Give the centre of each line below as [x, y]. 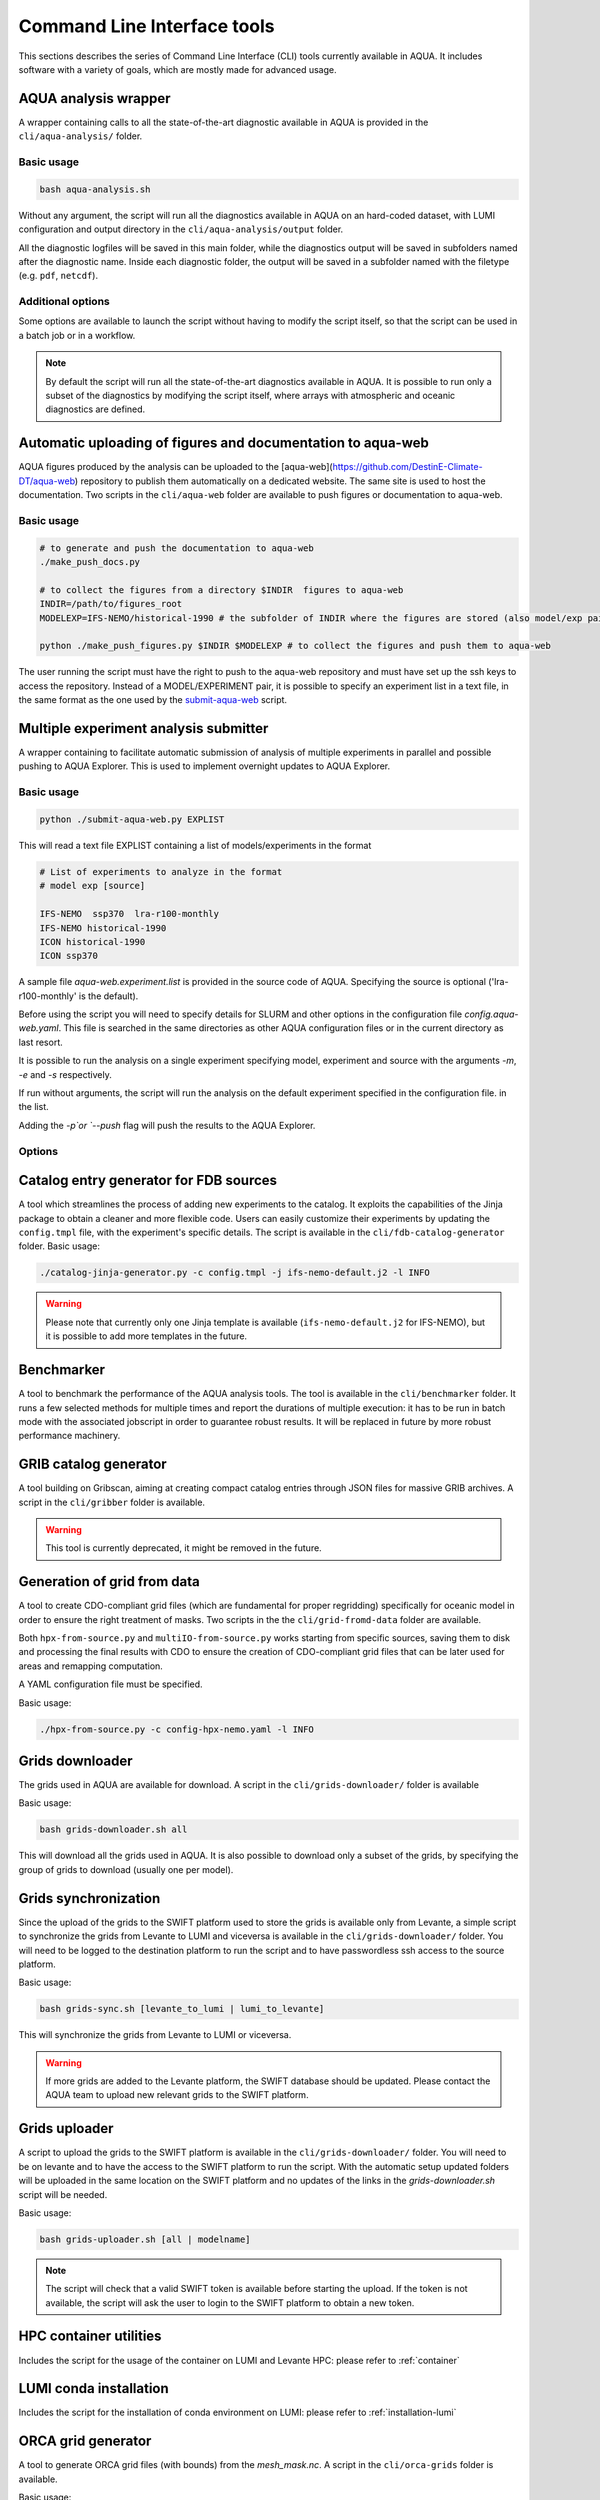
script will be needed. [63, 2194]
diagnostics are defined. [95, 409]
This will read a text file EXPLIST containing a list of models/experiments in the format [195, 845]
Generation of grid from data [109, 1581]
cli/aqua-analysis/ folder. [80, 136]
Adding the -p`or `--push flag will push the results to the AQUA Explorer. [167, 1125]
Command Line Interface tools [146, 26]
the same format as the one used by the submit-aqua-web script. [153, 700]
